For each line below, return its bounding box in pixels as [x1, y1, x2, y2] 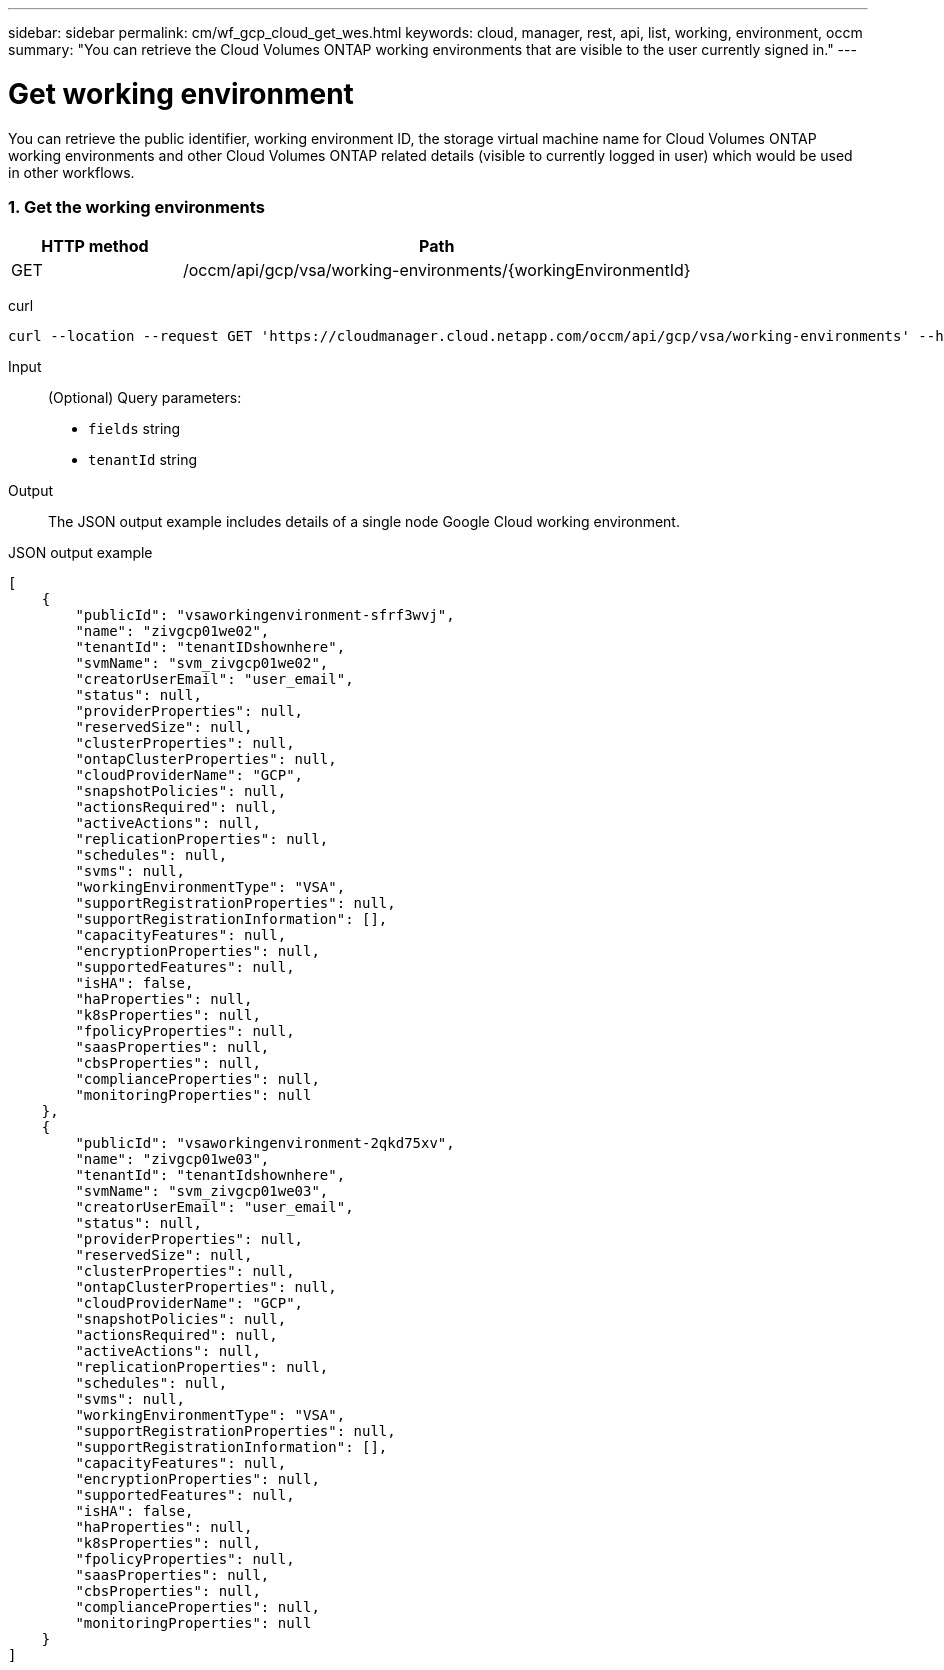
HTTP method [41, 236, 149, 257]
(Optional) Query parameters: [48, 389, 242, 407]
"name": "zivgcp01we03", [75, 1151, 270, 1168]
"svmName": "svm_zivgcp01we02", [75, 655, 329, 672]
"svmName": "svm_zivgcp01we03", [75, 1183, 329, 1200]
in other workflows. [8, 163, 135, 181]
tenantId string [88, 451, 197, 469]
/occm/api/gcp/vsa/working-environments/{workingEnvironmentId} [182, 260, 691, 281]
